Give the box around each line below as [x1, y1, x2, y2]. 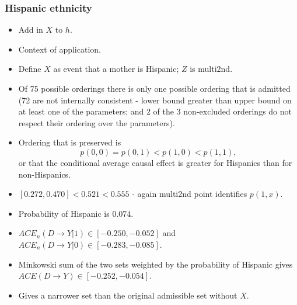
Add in [18, 23, 43, 36]
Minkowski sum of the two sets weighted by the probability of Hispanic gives [18, 258, 293, 270]
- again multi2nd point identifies [132, 188, 247, 200]
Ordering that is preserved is [18, 136, 121, 148]
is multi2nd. [190, 63, 233, 75]
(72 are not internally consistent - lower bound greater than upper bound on [18, 93, 292, 106]
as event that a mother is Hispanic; [53, 63, 179, 75]
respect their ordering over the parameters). [18, 116, 175, 129]
